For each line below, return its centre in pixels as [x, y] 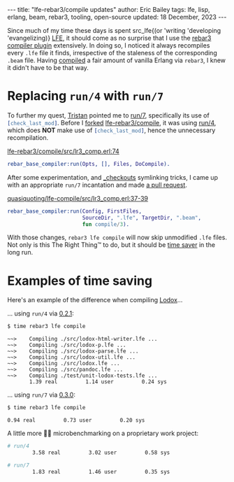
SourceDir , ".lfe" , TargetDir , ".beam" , [141, 218]
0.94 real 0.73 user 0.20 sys [76, 420]
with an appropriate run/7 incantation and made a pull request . [97, 185]
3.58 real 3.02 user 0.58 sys [101, 453]
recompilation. [28, 137]
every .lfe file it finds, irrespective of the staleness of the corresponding [112, 53]
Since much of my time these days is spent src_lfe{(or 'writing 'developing [114, 30]
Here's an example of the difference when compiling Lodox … [95, 300]
